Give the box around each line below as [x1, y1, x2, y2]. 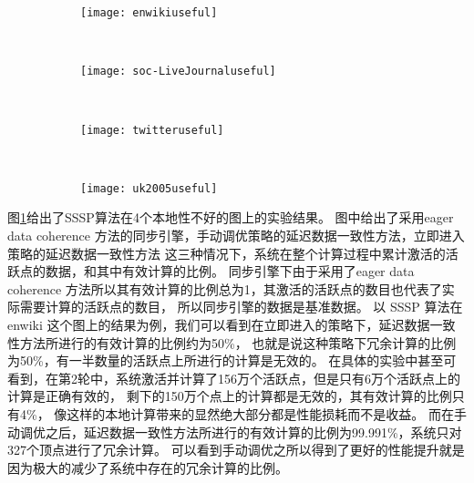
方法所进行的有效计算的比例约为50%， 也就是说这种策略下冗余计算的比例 [19, 333, 457, 352]
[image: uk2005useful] [80, 181, 218, 195]
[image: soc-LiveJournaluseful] [80, 65, 276, 78]
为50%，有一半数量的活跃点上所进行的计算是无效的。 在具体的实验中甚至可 [7, 351, 457, 370]
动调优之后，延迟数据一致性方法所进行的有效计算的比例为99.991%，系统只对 [7, 422, 462, 441]
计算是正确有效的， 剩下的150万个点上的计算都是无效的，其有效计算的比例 [7, 386, 452, 406]
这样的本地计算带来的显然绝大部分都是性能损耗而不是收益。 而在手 [67, 404, 467, 423]
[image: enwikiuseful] [80, 6, 218, 19]
